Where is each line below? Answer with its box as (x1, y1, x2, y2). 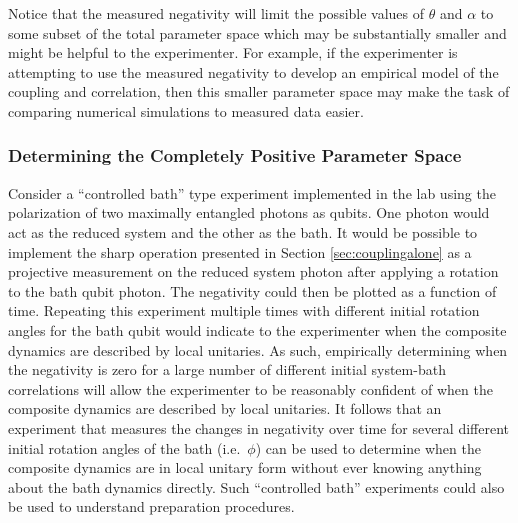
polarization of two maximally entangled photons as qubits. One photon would (8, 202, 490, 223)
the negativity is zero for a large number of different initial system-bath (8, 359, 446, 380)
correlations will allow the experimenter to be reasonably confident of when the (8, 378, 493, 399)
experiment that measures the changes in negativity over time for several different (8, 417, 509, 438)
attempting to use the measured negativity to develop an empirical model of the (8, 61, 499, 82)
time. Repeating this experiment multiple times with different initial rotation (8, 300, 480, 321)
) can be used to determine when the (255, 437, 481, 458)
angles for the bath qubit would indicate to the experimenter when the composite (8, 319, 507, 340)
